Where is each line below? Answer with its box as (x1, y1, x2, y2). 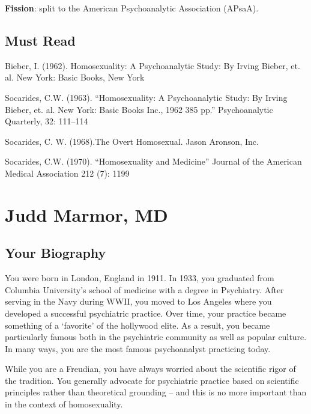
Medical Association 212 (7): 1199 (5, 166, 130, 179)
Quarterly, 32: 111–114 (5, 115, 88, 127)
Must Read (5, 31, 76, 49)
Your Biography (5, 243, 106, 262)
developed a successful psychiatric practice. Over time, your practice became (5, 306, 286, 319)
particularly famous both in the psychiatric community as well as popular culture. (5, 330, 307, 343)
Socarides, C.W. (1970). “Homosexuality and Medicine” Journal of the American (5, 155, 302, 168)
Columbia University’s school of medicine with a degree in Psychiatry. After (5, 283, 284, 296)
